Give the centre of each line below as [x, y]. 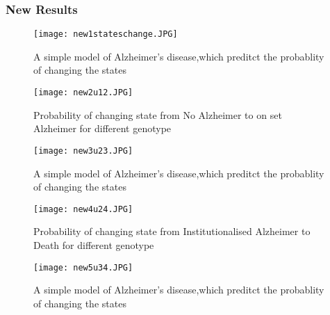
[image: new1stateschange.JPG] [106, 34]
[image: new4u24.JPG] [83, 209]
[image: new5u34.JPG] [83, 267]
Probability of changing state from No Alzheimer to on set [158, 114]
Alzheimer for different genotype [102, 128]
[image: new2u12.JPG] [83, 93]
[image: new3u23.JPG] [83, 151]
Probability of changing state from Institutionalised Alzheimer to [172, 231]
